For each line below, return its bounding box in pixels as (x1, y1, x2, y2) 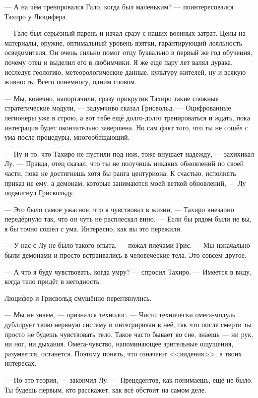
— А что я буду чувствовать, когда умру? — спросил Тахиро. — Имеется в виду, (4, 266, 252, 277)
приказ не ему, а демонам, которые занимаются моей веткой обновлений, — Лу (4, 177, 246, 188)
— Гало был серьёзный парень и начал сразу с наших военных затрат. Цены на (4, 28, 246, 38)
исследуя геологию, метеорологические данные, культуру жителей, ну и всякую (4, 66, 246, 77)
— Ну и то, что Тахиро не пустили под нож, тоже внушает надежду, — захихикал (4, 148, 255, 159)
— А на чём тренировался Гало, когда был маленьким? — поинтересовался (4, 1, 234, 11)
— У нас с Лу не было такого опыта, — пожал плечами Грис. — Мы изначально (4, 240, 250, 250)
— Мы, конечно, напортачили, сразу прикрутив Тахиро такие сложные (4, 93, 219, 103)
